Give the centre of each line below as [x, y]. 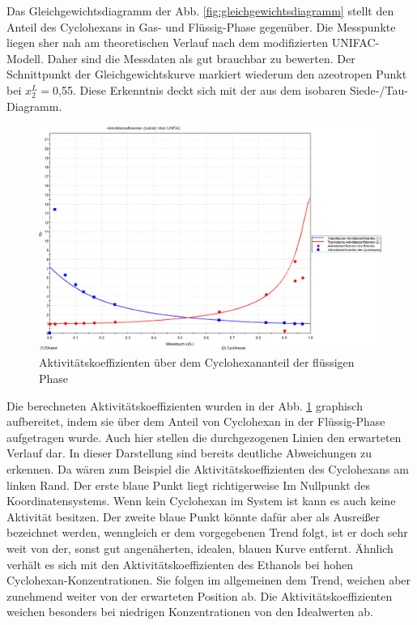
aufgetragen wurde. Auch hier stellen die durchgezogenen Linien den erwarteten [204, 437]
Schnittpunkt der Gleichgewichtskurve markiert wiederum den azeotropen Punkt [207, 74]
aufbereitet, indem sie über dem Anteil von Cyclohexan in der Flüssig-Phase [196, 421]
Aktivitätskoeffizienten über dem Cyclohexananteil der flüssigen [197, 362]
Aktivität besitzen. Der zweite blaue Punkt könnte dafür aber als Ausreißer [194, 516]
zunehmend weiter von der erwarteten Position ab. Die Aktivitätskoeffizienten [200, 595]
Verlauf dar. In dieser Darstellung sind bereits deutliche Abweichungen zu [189, 453]
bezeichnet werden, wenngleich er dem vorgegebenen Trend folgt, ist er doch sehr [207, 532]
